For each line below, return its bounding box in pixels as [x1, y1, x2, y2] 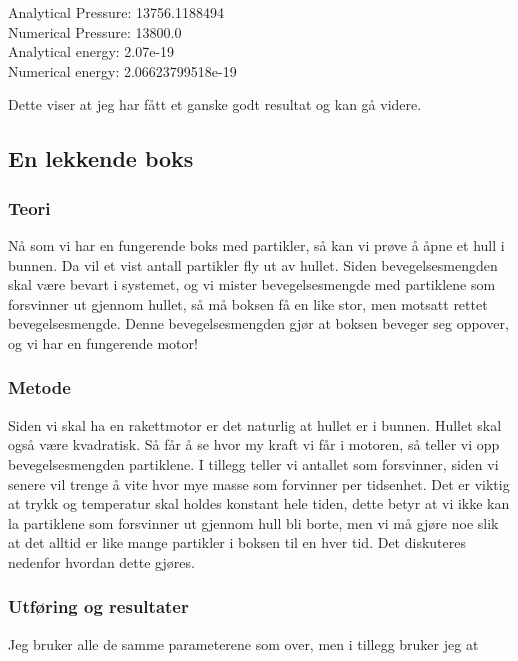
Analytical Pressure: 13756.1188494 [8, 2, 224, 22]
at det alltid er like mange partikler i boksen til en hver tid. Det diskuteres [8, 532, 466, 553]
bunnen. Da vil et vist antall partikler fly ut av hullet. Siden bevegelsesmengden [8, 254, 498, 275]
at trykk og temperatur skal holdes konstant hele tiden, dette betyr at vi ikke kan [8, 493, 510, 514]
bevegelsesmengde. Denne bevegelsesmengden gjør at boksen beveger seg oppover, [8, 313, 509, 334]
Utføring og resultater [8, 594, 189, 619]
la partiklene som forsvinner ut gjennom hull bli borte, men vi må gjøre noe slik [8, 512, 499, 533]
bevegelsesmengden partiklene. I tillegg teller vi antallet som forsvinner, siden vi [8, 453, 499, 474]
